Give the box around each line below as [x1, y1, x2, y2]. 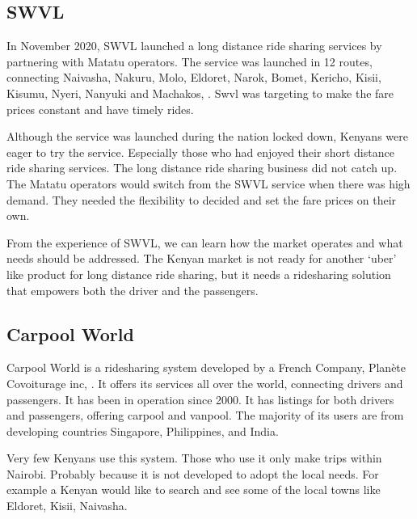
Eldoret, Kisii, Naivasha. [6, 497, 128, 514]
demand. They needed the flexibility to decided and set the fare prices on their [6, 191, 397, 208]
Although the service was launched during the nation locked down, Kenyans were [6, 128, 408, 145]
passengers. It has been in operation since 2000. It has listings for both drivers [6, 390, 394, 407]
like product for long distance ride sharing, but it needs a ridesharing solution [6, 265, 391, 282]
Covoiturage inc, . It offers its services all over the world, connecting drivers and [6, 374, 403, 391]
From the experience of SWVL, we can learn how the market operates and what [6, 234, 403, 251]
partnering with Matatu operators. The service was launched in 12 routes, [6, 53, 373, 70]
